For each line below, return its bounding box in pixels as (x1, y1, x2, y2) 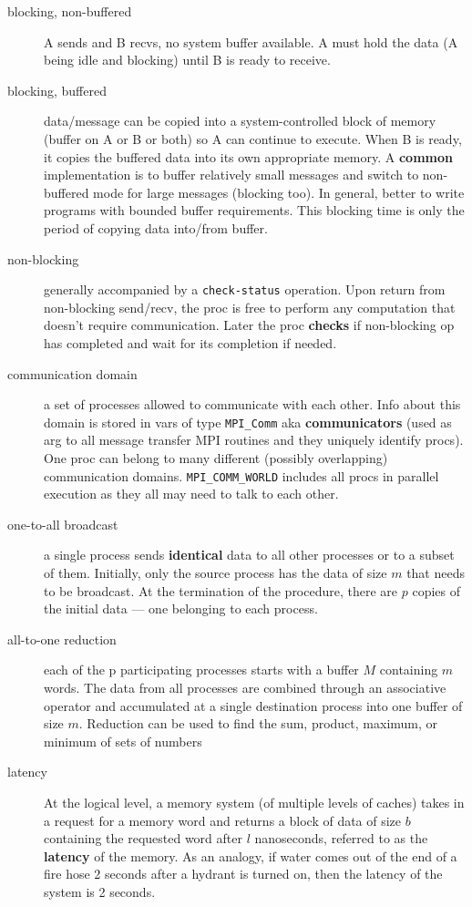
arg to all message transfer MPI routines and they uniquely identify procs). (44, 430, 464, 449)
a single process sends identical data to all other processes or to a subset (44, 545, 455, 564)
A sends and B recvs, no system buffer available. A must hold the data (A (44, 32, 458, 51)
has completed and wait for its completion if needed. (44, 333, 337, 352)
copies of (412, 581, 460, 600)
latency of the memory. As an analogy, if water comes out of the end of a (44, 846, 457, 865)
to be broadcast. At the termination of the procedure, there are (44, 581, 398, 600)
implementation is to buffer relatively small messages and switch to (44, 165, 419, 184)
